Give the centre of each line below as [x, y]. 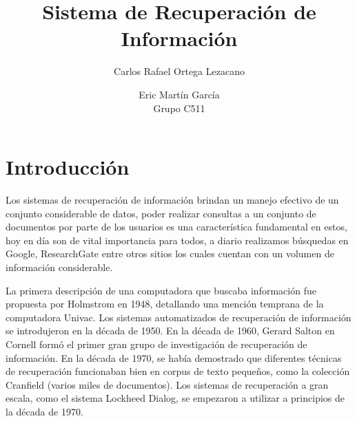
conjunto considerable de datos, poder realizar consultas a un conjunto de [161, 213]
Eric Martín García [179, 94]
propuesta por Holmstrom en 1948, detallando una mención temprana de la [165, 304]
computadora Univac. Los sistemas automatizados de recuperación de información [178, 317]
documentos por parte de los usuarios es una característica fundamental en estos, [176, 227]
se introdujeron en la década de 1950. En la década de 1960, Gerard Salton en [170, 331]
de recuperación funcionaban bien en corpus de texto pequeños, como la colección [178, 371]
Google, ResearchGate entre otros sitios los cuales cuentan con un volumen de [170, 253]
